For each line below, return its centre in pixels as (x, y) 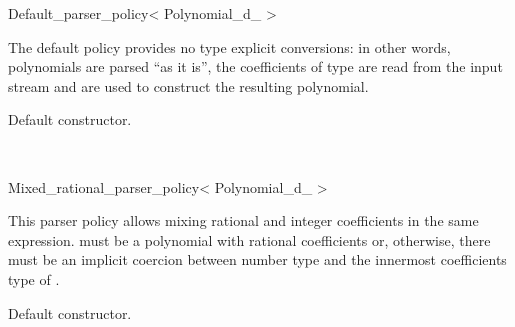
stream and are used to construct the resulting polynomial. (188, 85)
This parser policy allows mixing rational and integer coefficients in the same (243, 220)
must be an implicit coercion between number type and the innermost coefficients (257, 259)
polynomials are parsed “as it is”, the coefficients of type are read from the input (255, 66)
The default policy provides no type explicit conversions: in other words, (229, 46)
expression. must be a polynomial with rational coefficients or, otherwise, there (249, 239)
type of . (34, 278)
